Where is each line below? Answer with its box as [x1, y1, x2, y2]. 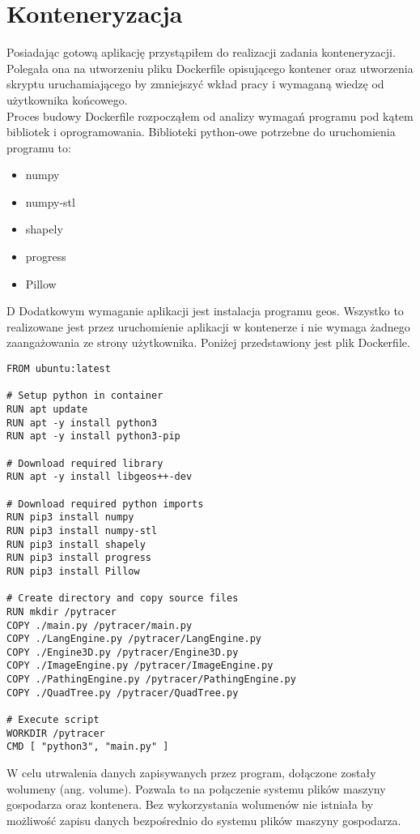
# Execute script [6, 714, 100, 726]
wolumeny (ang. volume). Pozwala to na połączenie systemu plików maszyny [6, 780, 386, 797]
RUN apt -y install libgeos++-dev [6, 471, 193, 483]
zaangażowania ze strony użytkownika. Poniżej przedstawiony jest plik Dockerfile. [6, 334, 410, 351]
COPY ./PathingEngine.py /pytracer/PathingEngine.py [6, 674, 296, 686]
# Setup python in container [6, 390, 163, 402]
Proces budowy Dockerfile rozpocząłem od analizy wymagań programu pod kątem [6, 107, 414, 124]
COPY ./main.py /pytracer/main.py [6, 619, 193, 631]
